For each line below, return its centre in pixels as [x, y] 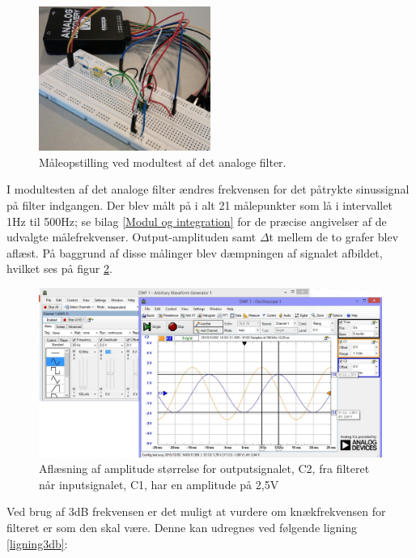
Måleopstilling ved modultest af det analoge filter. [163, 162]
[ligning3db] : [37, 543]
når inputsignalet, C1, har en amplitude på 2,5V [159, 484]
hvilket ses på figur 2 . [59, 268]
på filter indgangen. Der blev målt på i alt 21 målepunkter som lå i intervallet [200, 205]
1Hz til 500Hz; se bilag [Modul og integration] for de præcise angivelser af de [197, 221]
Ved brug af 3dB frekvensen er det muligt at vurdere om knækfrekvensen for [196, 511]
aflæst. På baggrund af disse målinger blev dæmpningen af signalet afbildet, [195, 252]
